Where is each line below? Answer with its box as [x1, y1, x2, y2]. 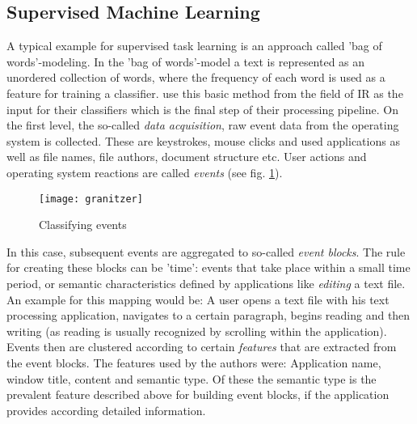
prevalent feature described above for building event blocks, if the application [6, 386, 390, 403]
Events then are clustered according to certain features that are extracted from [6, 338, 397, 355]
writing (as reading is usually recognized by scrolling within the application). [6, 322, 387, 339]
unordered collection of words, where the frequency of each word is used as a [6, 69, 385, 86]
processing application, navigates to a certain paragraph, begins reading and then [6, 307, 411, 324]
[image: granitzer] [39, 193, 143, 205]
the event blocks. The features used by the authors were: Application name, [6, 354, 381, 371]
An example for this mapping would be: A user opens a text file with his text [6, 290, 390, 307]
